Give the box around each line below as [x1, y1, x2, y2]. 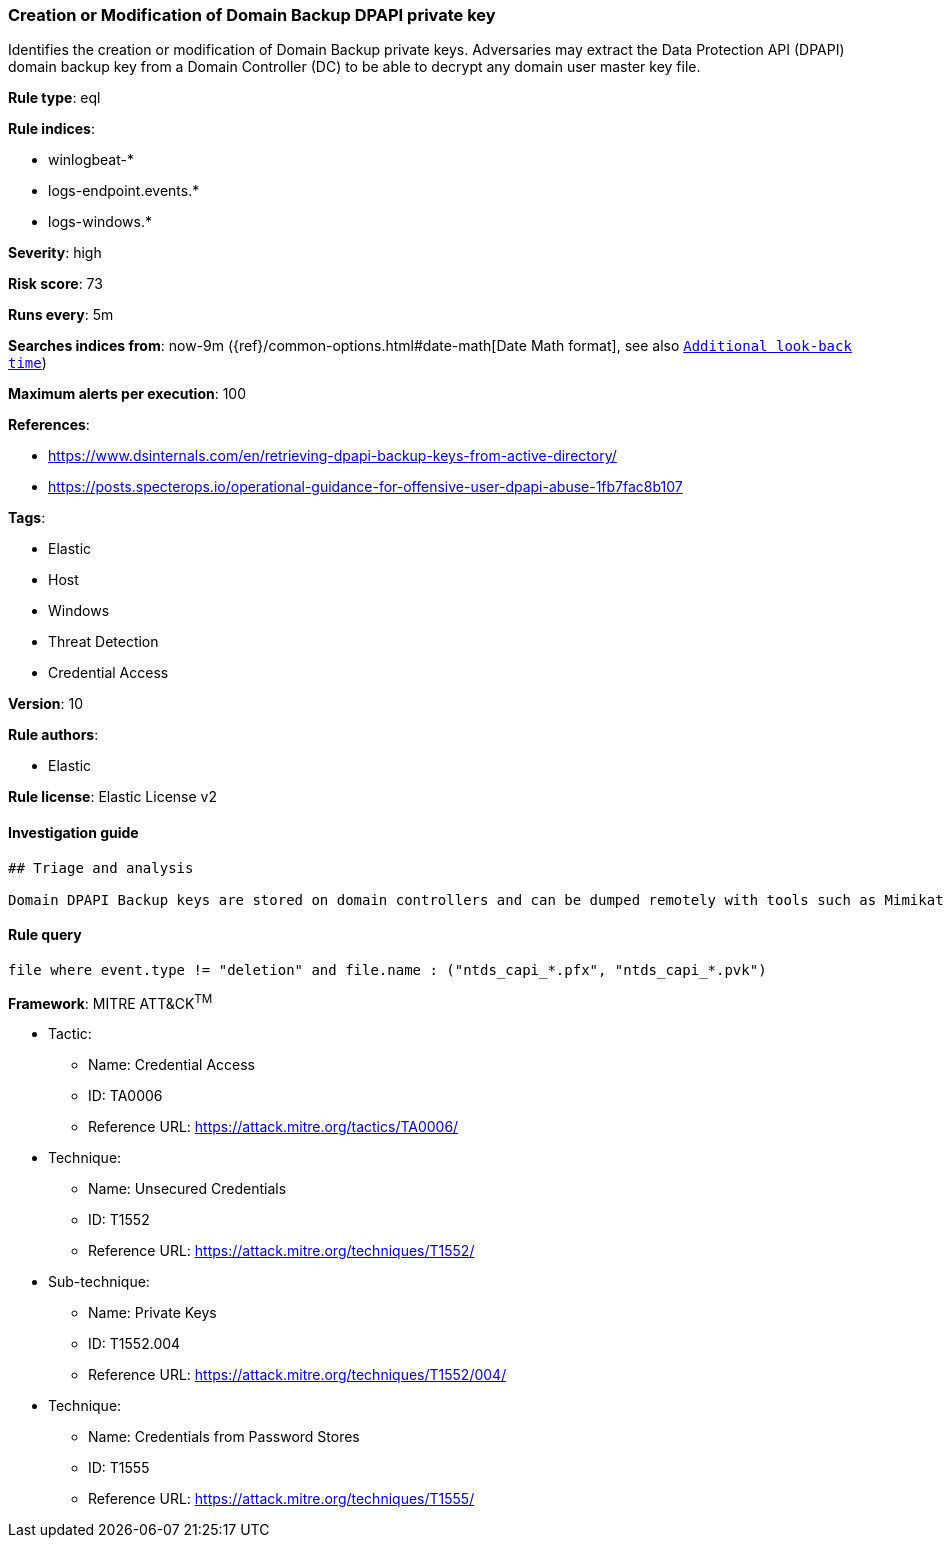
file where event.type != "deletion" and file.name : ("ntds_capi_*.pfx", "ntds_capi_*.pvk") [8, 961, 767, 978]
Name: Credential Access [88, 1056, 255, 1074]
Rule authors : [8, 726, 99, 744]
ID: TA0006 [88, 1087, 163, 1105]
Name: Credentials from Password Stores [88, 1428, 360, 1446]
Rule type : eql [8, 89, 101, 107]
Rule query [8, 926, 82, 944]
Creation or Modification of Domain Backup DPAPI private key [8, 5, 496, 25]
